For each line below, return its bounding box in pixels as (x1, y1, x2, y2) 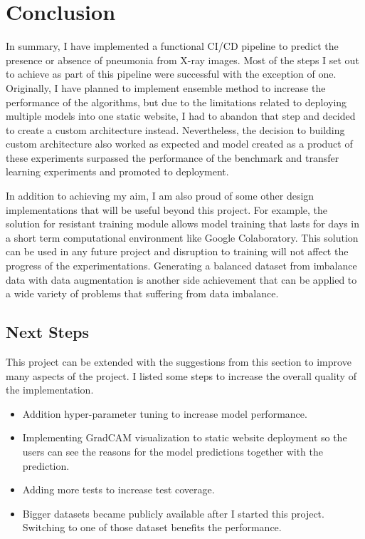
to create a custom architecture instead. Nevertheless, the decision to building (6, 122, 345, 137)
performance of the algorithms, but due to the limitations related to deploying (6, 94, 347, 109)
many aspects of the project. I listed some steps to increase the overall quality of (6, 368, 356, 383)
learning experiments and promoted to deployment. (6, 164, 229, 179)
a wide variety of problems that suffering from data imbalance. (6, 286, 279, 301)
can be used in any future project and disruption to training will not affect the (6, 244, 349, 259)
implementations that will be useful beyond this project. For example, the (6, 202, 328, 217)
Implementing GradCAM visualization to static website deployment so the (22, 430, 347, 445)
